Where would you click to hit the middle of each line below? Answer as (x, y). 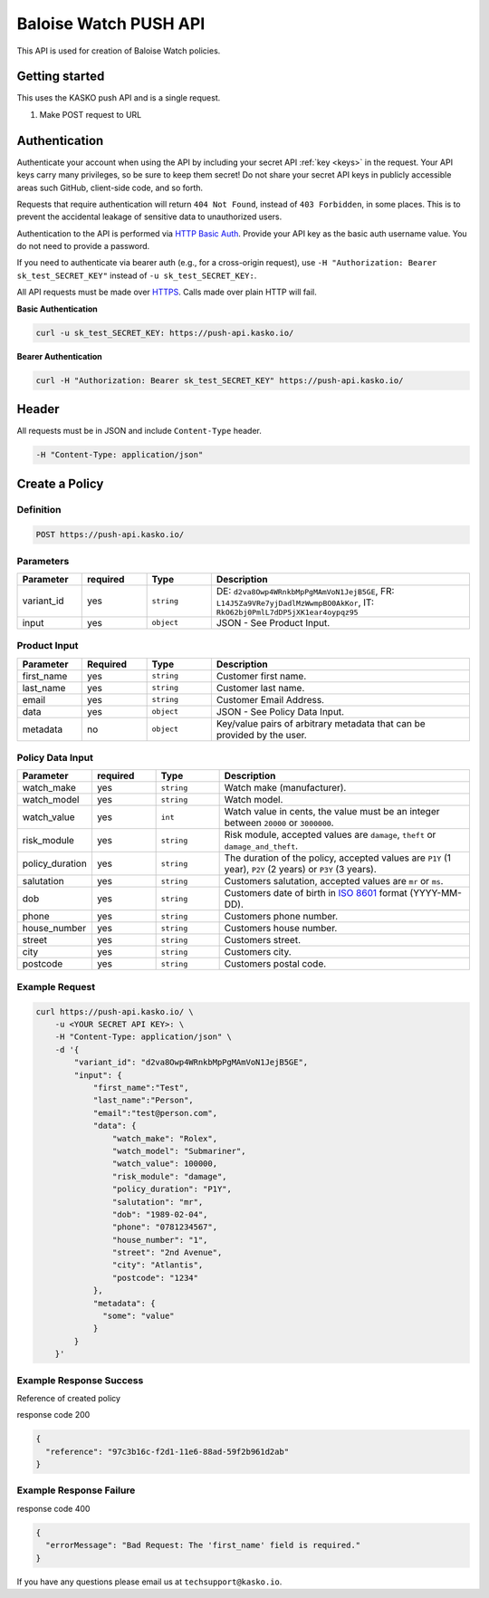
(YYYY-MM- (436, 893)
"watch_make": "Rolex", (164, 1138)
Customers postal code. (275, 964)
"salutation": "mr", (158, 1202)
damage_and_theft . (261, 846)
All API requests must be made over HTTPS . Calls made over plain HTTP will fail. (167, 292)
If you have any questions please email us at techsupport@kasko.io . (149, 1582)
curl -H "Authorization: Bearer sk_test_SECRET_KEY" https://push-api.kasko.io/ (220, 380)
